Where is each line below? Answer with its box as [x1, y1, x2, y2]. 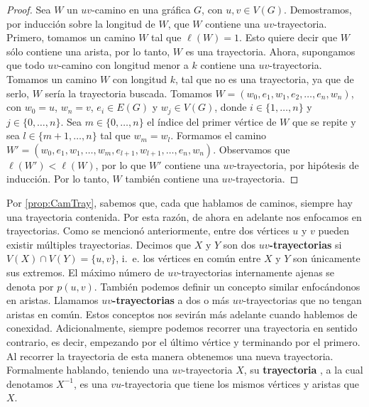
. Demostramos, [284, 2, 352, 16]
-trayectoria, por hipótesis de [233, 157, 359, 172]
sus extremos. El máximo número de [6, 264, 165, 279]
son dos [223, 237, 256, 251]
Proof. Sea [6, 2, 51, 16]
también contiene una [125, 171, 219, 186]
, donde [214, 99, 247, 114]
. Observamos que [213, 141, 290, 156]
